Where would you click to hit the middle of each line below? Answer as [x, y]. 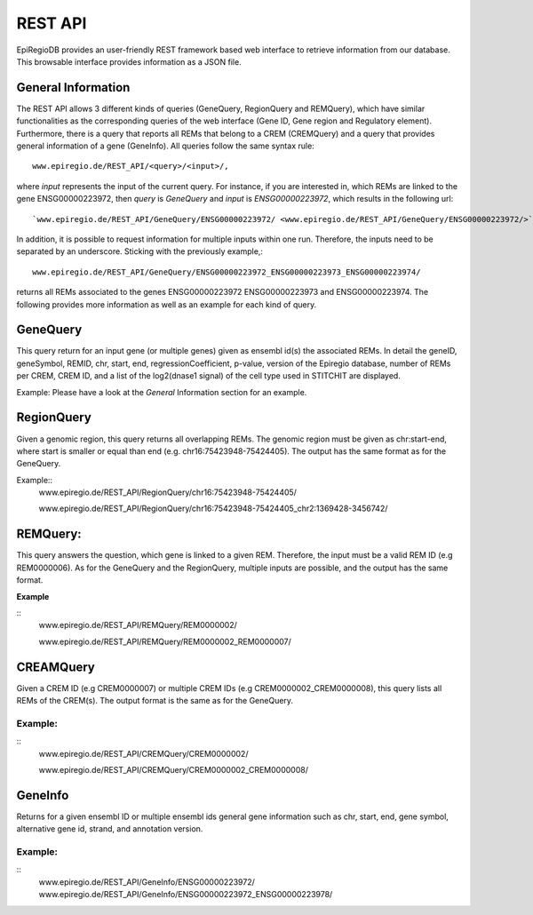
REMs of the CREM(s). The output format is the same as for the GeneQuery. [155, 701]
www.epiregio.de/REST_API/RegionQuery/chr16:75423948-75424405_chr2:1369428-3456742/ [213, 509]
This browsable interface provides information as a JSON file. [129, 61]
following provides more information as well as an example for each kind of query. [167, 304]
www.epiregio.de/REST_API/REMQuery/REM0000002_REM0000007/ [165, 641]
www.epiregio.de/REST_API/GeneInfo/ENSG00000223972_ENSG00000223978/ [186, 895]
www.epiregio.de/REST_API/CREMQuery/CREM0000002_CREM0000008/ [173, 769]
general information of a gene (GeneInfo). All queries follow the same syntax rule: [165, 146]
